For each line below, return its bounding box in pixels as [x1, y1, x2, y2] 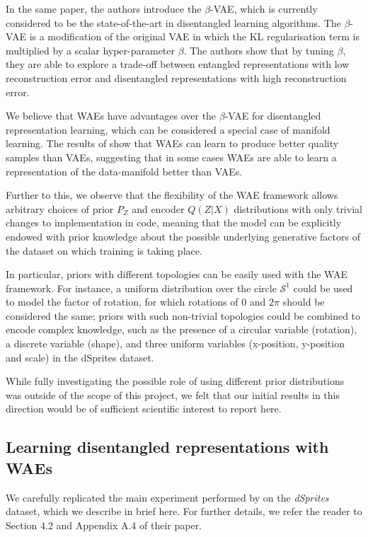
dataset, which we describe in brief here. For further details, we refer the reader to [6, 504, 362, 519]
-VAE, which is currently [210, 1, 318, 16]
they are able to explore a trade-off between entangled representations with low [6, 57, 350, 71]
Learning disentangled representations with [6, 436, 329, 458]
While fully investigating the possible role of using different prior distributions [6, 374, 345, 388]
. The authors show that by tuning [183, 42, 334, 57]
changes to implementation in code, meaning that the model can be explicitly [6, 215, 342, 230]
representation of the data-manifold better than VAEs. [6, 163, 243, 178]
